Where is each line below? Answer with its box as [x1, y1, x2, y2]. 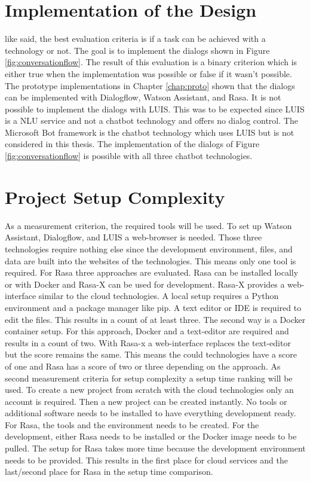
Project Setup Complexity [5, 184, 225, 209]
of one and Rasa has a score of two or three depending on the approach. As [5, 359, 281, 372]
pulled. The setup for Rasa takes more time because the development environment [5, 442, 306, 454]
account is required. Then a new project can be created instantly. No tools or [5, 395, 287, 407]
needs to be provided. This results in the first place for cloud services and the [5, 453, 288, 466]
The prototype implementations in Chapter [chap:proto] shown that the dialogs [5, 79, 295, 91]
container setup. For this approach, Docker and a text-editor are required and [5, 325, 289, 337]
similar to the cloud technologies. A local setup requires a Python [38, 289, 279, 302]
